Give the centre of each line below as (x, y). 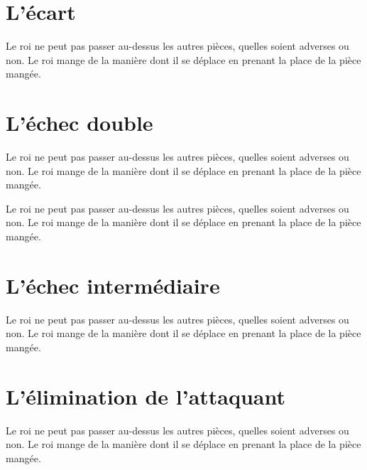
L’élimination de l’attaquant (146, 396)
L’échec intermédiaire (113, 285)
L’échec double (80, 123)
